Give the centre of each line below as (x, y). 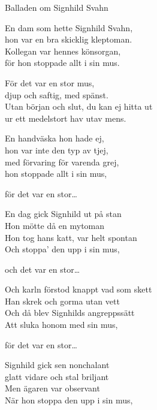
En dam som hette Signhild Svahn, (69, 27)
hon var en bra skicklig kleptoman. (69, 39)
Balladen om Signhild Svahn (57, 7)
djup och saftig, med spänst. (57, 94)
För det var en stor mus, (50, 82)
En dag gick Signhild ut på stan (63, 214)
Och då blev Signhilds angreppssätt (70, 313)
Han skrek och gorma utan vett (62, 301)
